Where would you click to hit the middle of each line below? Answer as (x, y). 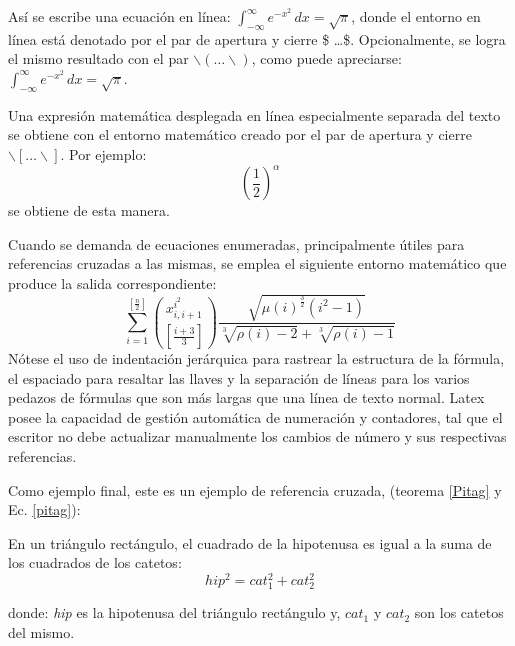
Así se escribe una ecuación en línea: (119, 16)
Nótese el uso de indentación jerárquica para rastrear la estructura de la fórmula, (256, 358)
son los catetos (459, 612)
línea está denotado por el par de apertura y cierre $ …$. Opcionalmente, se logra (257, 38)
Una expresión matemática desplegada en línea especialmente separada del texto (254, 114)
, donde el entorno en (416, 16)
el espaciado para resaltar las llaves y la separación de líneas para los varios (239, 377)
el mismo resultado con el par (98, 58)
